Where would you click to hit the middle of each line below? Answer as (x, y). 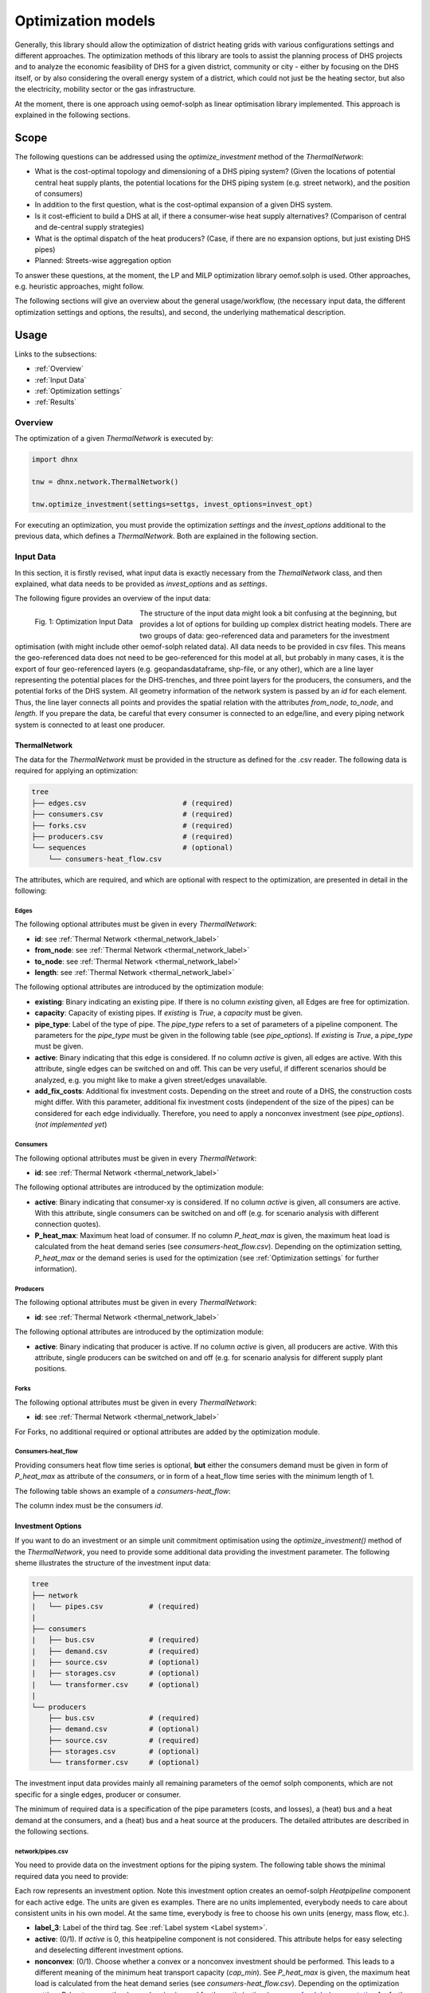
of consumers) (59, 193)
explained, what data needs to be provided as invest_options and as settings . (141, 584)
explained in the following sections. (72, 115)
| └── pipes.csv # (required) (115, 1606)
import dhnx (55, 460)
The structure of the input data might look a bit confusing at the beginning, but (268, 613)
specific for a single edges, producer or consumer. (98, 1794)
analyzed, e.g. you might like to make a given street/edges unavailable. (151, 1079)
